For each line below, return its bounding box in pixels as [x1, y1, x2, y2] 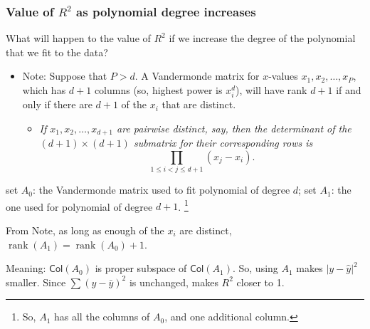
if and [336, 83, 361, 97]
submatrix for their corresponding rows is [133, 135, 313, 150]
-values [268, 68, 298, 83]
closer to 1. [236, 274, 285, 289]
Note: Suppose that [22, 68, 107, 83]
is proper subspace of [95, 261, 187, 276]
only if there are [22, 97, 92, 112]
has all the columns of [53, 309, 150, 324]
